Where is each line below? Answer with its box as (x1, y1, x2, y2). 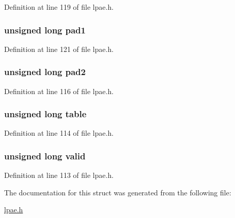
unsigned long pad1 (4, 23, 86, 36)
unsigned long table (4, 107, 87, 120)
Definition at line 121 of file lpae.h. (4, 43, 114, 54)
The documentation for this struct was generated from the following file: (4, 187, 231, 197)
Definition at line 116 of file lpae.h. (4, 85, 114, 96)
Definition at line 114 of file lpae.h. (4, 128, 114, 138)
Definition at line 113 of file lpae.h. (4, 170, 114, 180)
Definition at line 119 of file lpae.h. (4, 2, 114, 12)
